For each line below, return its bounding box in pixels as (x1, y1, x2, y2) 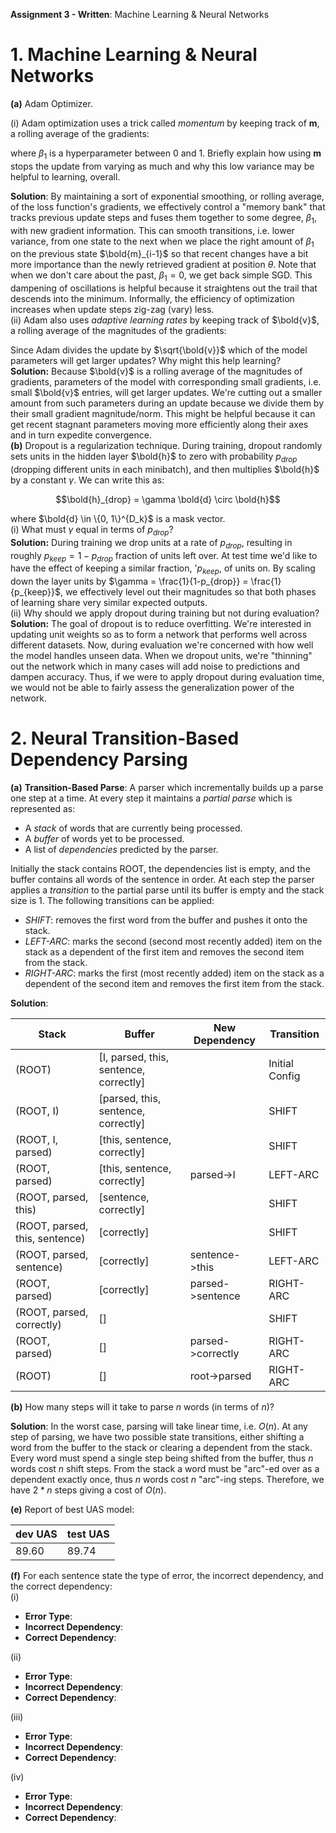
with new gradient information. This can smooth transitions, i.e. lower (10, 224, 295, 236)
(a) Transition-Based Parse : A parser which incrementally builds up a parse (10, 782, 324, 794)
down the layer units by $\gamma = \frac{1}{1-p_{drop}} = (10, 575, 249, 588)
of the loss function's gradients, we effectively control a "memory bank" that (10, 200, 326, 213)
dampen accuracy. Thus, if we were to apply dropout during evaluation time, (10, 671, 325, 683)
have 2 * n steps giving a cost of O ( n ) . (10, 1484, 167, 1496)
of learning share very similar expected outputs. (10, 597, 208, 609)
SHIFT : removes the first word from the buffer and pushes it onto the (24, 914, 308, 926)
